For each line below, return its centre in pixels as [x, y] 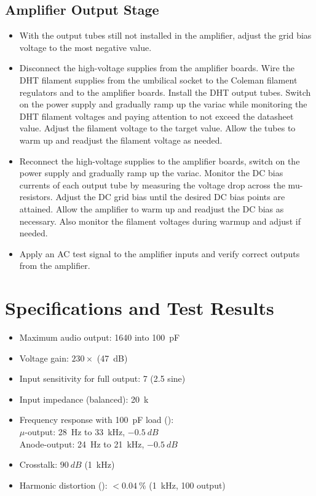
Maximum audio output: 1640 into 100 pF [100, 337]
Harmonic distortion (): [63, 485]
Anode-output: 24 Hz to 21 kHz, [82, 444]
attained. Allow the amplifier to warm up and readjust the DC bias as [152, 208]
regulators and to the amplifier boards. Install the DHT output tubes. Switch [165, 92]
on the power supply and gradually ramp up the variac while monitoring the [163, 104]
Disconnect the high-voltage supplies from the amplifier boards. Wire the [157, 68]
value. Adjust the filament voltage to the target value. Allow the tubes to [157, 128]
